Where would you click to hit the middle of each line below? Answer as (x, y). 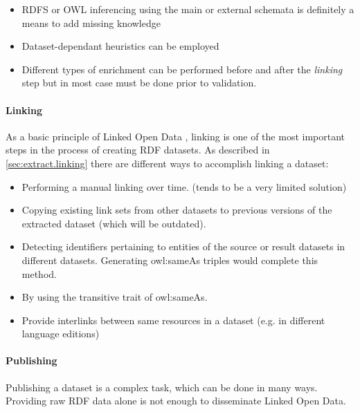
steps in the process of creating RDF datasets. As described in (138, 150)
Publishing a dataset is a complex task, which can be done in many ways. (162, 387)
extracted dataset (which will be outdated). (114, 223)
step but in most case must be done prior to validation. (139, 83)
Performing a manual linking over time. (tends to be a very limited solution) (184, 186)
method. (39, 273)
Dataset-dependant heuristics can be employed (120, 46)
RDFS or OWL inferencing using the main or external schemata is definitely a (188, 9)
